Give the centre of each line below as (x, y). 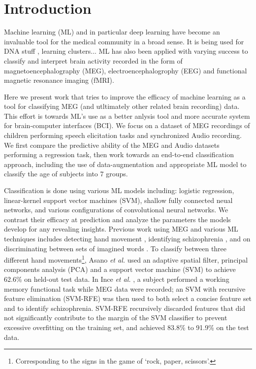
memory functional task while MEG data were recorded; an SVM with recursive (125, 288)
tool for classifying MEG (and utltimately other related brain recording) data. (122, 106)
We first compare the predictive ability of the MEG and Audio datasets (112, 145)
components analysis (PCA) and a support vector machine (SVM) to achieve (120, 269)
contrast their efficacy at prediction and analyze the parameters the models (117, 219)
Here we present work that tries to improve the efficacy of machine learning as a (125, 96)
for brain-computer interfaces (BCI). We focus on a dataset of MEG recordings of (127, 125)
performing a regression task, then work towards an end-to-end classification (119, 154)
